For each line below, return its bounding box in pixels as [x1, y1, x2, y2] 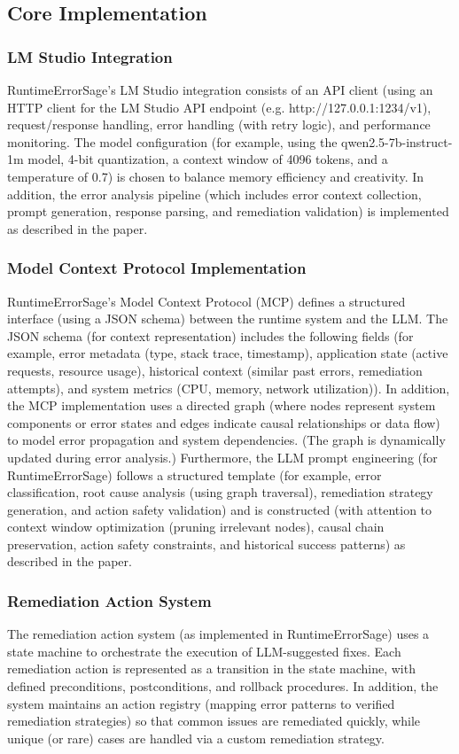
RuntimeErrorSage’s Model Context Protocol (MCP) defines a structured [7, 291, 406, 310]
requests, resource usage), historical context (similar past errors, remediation [7, 361, 423, 379]
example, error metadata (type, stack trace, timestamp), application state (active [7, 344, 448, 362]
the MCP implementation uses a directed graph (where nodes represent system [7, 396, 436, 415]
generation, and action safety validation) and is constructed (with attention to [7, 500, 432, 518]
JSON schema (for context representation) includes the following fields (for [7, 326, 414, 345]
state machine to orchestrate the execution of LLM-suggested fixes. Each [7, 641, 401, 660]
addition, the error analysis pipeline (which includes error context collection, [7, 184, 422, 203]
